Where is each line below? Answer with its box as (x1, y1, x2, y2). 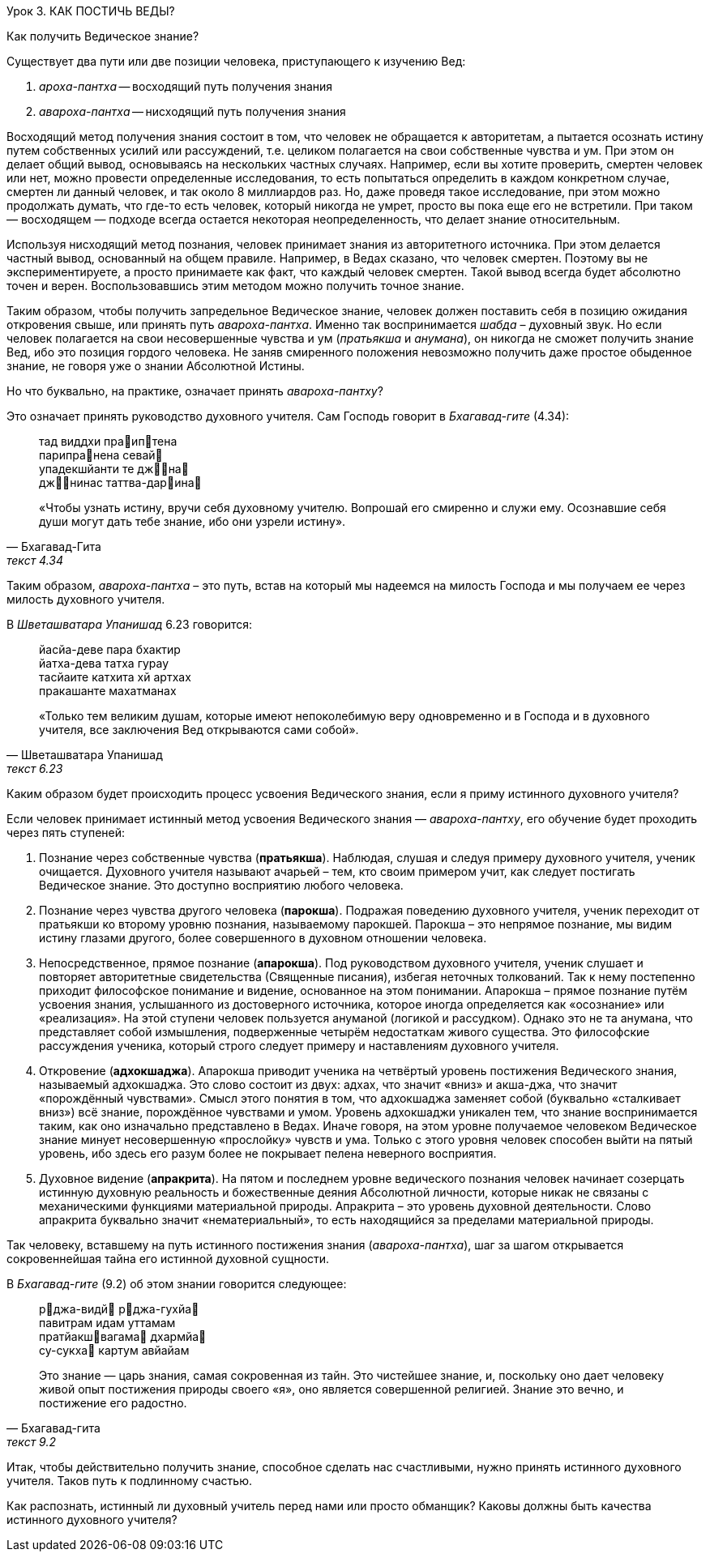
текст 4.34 (6, 553, 64, 567)
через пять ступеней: (6, 826, 126, 839)
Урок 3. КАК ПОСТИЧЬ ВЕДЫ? (6, 4, 175, 18)
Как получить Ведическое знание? (6, 29, 199, 43)
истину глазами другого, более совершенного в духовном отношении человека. (39, 931, 487, 945)
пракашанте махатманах (39, 684, 177, 698)
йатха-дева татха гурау (39, 656, 169, 670)
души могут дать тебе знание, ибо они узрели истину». (39, 514, 346, 528)
